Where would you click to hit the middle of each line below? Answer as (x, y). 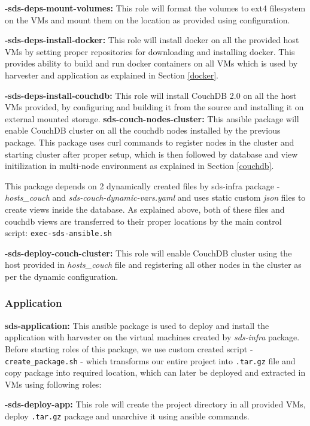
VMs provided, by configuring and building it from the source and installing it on (154, 107)
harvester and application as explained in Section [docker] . (112, 75)
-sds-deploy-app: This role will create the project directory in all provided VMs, (155, 404)
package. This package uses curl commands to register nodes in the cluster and (150, 142)
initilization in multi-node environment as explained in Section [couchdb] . (139, 166)
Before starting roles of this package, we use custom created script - (129, 348)
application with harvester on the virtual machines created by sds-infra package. (152, 337)
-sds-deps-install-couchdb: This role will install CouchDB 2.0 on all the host (151, 95)
